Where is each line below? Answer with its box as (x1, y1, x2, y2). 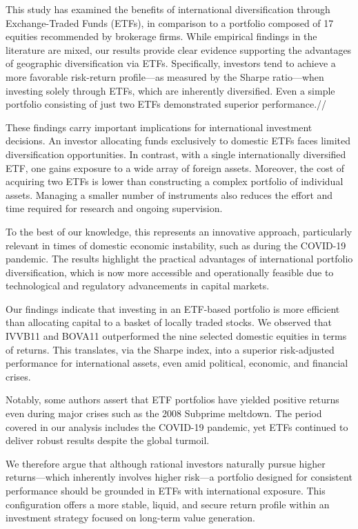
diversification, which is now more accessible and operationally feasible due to (6, 264, 334, 279)
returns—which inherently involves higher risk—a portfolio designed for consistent (6, 470, 352, 484)
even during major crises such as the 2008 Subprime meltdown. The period (6, 406, 322, 421)
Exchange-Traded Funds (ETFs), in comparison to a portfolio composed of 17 (6, 15, 334, 30)
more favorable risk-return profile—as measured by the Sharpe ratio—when (6, 69, 324, 84)
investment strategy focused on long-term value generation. (6, 510, 255, 525)
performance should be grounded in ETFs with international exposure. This (6, 483, 326, 497)
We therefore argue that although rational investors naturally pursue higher (6, 456, 326, 470)
